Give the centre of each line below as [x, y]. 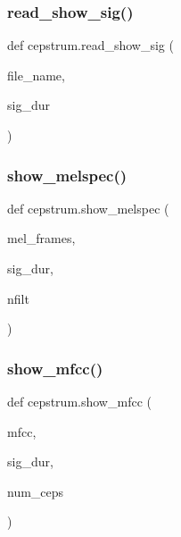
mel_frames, [41, 238]
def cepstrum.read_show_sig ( [90, 45]
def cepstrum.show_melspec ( [88, 208]
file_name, [36, 75]
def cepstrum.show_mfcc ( [79, 401]
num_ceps [36, 491]
